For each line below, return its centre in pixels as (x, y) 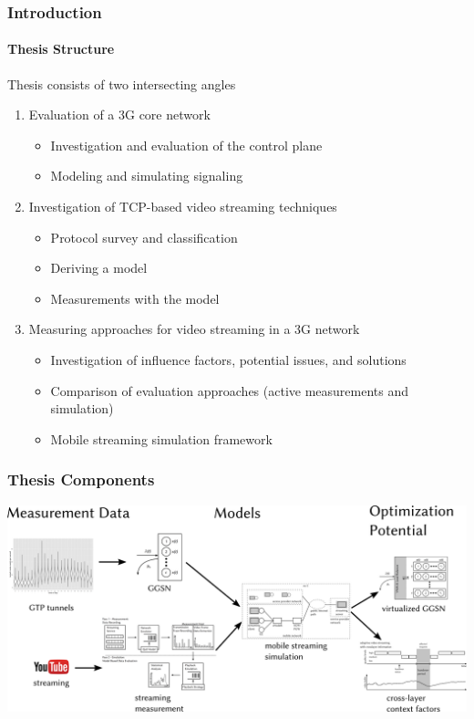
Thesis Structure (61, 49)
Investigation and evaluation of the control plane (186, 145)
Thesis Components (81, 479)
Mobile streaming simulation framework (161, 438)
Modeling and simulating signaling (147, 176)
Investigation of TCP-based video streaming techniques (183, 207)
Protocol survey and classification (144, 237)
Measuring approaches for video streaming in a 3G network (194, 329)
